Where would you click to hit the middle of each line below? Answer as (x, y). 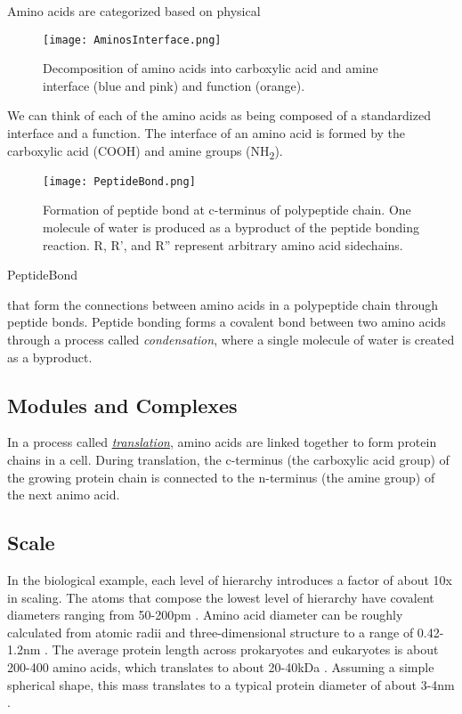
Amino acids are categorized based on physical (134, 11)
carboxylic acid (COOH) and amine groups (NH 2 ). (145, 151)
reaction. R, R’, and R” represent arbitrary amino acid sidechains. (223, 244)
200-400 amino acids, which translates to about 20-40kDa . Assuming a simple (221, 666)
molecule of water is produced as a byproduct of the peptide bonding (231, 227)
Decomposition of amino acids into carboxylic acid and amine (211, 68)
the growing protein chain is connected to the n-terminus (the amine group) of (221, 477)
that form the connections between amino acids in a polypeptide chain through (223, 304)
